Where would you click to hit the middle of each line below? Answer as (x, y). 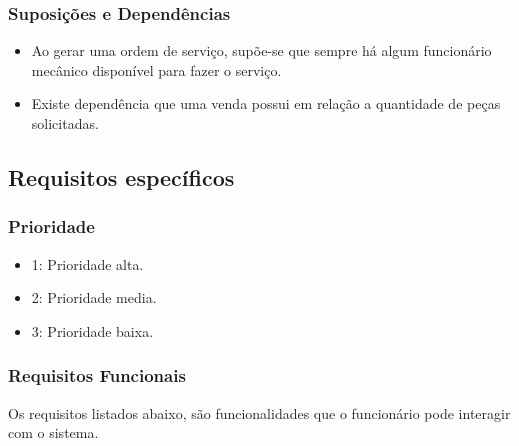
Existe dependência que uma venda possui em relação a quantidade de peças (266, 103)
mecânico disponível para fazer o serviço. (156, 69)
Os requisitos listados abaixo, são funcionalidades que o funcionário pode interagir (259, 412)
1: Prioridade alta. (87, 263)
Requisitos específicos (121, 176)
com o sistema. (53, 432)
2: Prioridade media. (94, 297)
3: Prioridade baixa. (92, 330)
